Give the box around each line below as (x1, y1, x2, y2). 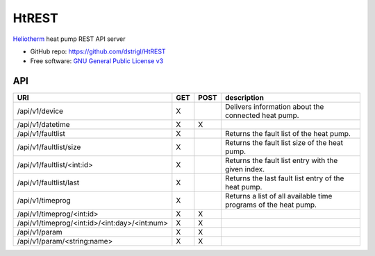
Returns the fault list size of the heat (224, 138, 344, 148)
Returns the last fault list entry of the (224, 173, 344, 183)
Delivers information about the (224, 102, 324, 112)
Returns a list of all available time (224, 191, 333, 201)
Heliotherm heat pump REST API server (12, 35, 126, 43)
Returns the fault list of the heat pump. (224, 129, 351, 139)
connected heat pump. (224, 111, 299, 121)
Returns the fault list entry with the (224, 156, 338, 166)
